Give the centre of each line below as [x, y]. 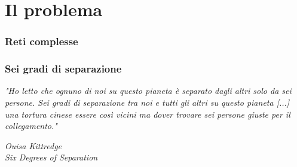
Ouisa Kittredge [33, 145]
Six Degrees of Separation [51, 157]
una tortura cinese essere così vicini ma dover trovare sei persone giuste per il [148, 114]
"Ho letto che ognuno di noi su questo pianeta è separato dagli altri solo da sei [148, 91]
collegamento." [31, 126]
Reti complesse [42, 41]
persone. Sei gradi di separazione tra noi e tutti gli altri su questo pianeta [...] [147, 103]
